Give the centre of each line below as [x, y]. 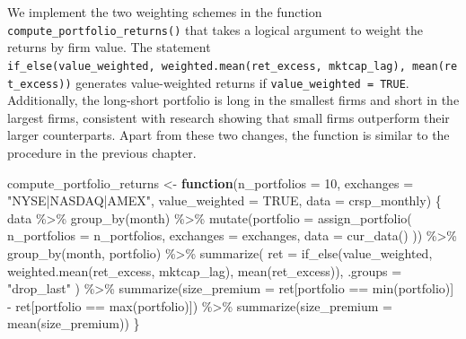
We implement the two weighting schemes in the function [165, 12]
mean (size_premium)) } [74, 323]
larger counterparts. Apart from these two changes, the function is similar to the [229, 135]
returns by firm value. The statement [109, 47]
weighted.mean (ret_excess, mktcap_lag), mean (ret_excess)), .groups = [205, 270]
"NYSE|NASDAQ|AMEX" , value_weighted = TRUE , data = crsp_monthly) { [224, 200]
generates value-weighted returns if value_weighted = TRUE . [242, 82]
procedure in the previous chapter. [102, 152]
